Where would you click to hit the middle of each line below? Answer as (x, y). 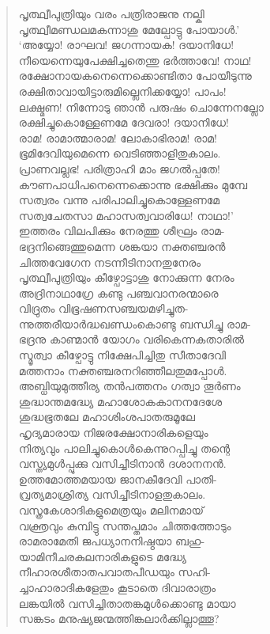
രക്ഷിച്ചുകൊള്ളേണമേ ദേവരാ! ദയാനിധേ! (124, 122)
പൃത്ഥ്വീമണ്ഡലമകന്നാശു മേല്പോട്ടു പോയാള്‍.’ (129, 29)
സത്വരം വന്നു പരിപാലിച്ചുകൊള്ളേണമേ (119, 200)
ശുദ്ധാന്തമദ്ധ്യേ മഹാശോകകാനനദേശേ (120, 401)
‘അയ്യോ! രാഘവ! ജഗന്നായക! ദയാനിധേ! (126, 45)
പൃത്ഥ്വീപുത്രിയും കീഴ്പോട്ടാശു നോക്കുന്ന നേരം (126, 277)
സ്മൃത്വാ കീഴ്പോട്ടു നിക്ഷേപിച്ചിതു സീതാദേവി (122, 355)
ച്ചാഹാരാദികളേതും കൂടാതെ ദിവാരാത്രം (117, 587)
